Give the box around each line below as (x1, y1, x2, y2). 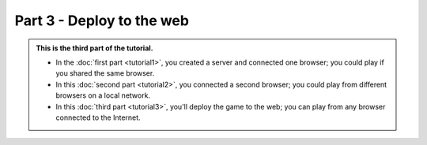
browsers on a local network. (55, 91, 150, 100)
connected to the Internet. (55, 113, 142, 122)
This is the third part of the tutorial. (36, 43, 153, 53)
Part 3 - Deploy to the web (14, 12, 190, 29)
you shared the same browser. (55, 69, 155, 78)
